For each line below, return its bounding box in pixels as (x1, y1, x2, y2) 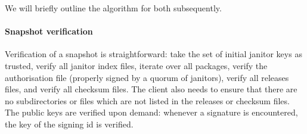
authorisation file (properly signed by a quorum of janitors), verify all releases (5, 71, 289, 83)
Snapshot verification (5, 25, 93, 38)
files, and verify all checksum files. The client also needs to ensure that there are (5, 83, 297, 95)
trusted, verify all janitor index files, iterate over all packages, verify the (5, 59, 268, 71)
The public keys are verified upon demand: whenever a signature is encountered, (5, 106, 298, 119)
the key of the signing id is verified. (5, 117, 134, 130)
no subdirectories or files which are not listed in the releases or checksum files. (5, 94, 290, 107)
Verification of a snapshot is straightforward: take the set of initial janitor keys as (5, 48, 302, 60)
